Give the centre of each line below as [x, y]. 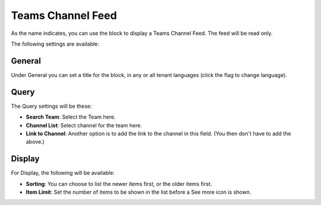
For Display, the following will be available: [63, 173]
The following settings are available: [55, 44]
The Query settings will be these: [51, 106]
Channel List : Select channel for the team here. [84, 125]
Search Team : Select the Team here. [71, 117]
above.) [35, 142]
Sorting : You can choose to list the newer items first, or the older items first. [119, 184]
